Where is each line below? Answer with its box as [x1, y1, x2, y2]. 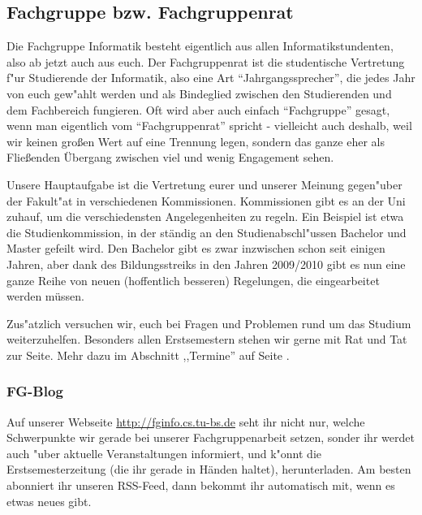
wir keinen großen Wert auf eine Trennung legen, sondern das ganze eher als [6, 132, 385, 149]
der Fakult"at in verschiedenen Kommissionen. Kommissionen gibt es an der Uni [6, 192, 406, 209]
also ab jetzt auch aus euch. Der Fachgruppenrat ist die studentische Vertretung [6, 53, 405, 70]
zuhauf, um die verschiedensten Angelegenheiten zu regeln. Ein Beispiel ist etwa [6, 208, 404, 225]
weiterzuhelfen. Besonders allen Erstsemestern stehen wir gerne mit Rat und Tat [6, 331, 407, 348]
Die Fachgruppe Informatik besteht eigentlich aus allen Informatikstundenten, [6, 37, 394, 54]
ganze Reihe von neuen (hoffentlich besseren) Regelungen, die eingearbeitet [6, 271, 380, 288]
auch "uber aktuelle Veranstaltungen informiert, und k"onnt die [6, 444, 321, 461]
